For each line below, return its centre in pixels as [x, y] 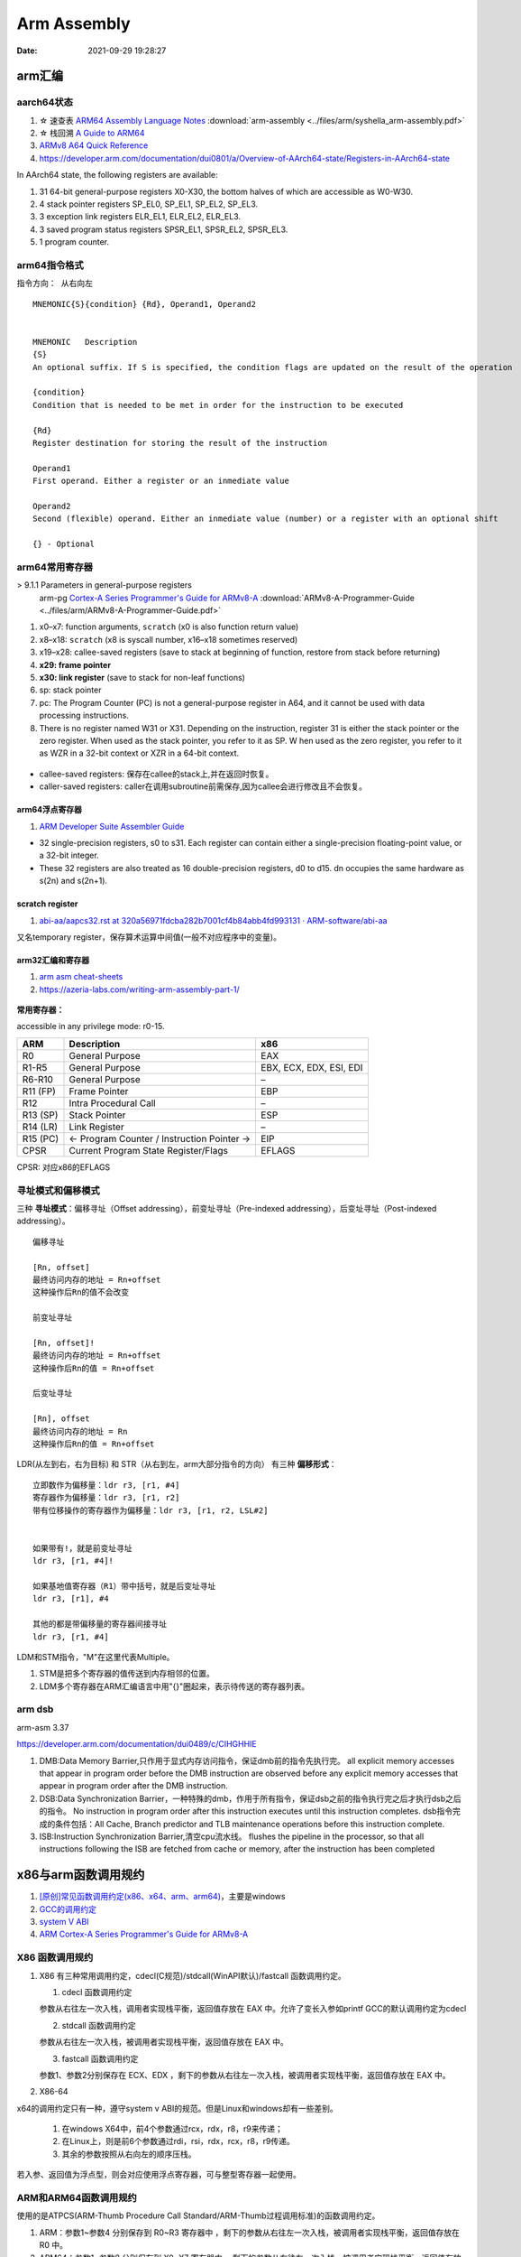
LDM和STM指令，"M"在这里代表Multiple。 [96, 1657]
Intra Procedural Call [113, 1103]
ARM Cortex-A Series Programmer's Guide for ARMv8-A [144, 1934]
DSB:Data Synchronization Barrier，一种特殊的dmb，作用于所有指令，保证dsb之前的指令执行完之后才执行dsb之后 [250, 1798]
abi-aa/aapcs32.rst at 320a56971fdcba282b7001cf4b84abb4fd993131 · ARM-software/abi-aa [213, 920]
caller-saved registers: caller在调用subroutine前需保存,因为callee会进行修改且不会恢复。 [203, 786]
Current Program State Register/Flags [149, 1150]
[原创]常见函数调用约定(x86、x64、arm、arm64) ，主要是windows [162, 1897]
